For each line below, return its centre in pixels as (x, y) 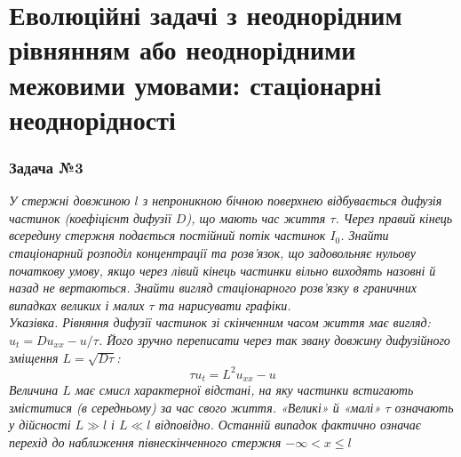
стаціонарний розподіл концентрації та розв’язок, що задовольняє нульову (212, 252)
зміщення (34, 357)
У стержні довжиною (70, 200)
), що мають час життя (256, 217)
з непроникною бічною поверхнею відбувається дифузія (292, 200)
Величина (34, 390)
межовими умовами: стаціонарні (195, 84)
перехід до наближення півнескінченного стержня (145, 441)
